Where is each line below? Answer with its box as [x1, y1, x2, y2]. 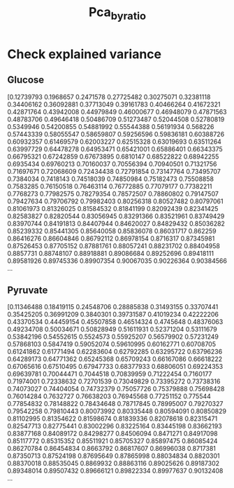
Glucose [7, 74, 45, 86]
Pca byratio [88, 4, 147, 22]
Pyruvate [7, 284, 48, 296]
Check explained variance [7, 46, 162, 62]
